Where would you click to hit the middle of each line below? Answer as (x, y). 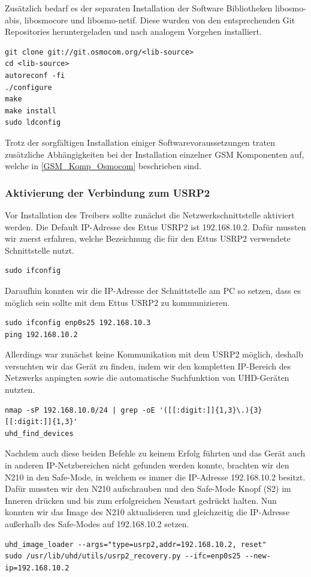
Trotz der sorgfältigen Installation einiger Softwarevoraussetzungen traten (140, 142)
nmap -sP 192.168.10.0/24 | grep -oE (80, 410)
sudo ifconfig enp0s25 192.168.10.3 (78, 323)
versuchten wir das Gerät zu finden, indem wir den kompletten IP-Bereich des (148, 366)
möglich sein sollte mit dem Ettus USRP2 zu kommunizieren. (117, 302)
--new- (258, 556)
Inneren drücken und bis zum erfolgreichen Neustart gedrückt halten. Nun (141, 500)
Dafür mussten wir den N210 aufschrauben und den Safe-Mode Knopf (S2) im (148, 489)
